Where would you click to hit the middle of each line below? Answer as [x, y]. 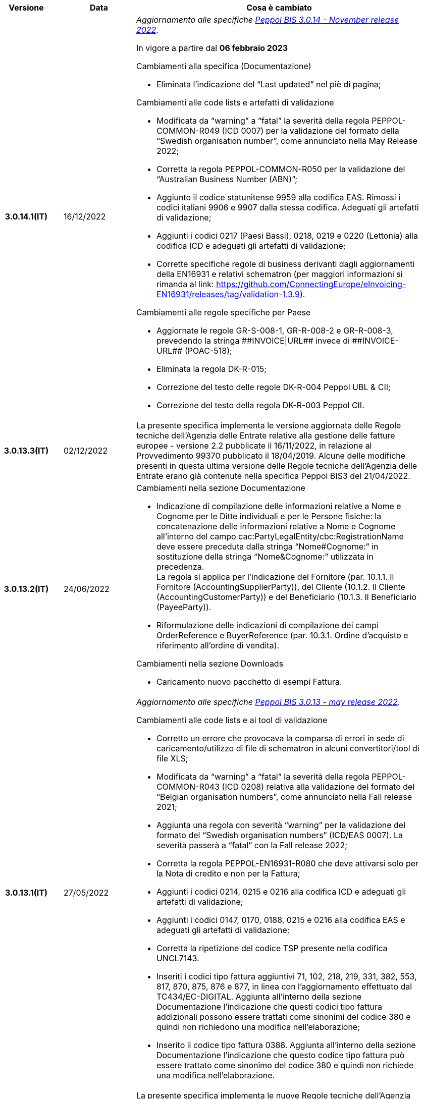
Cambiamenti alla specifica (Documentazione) [224, 66]
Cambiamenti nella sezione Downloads [210, 664]
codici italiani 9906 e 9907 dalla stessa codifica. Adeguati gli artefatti [287, 207]
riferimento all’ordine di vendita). [218, 645]
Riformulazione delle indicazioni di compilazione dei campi [268, 625]
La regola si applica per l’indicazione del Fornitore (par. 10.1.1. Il [275, 577]
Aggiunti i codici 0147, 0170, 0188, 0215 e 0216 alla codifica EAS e [281, 920]
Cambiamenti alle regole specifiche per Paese [223, 312]
